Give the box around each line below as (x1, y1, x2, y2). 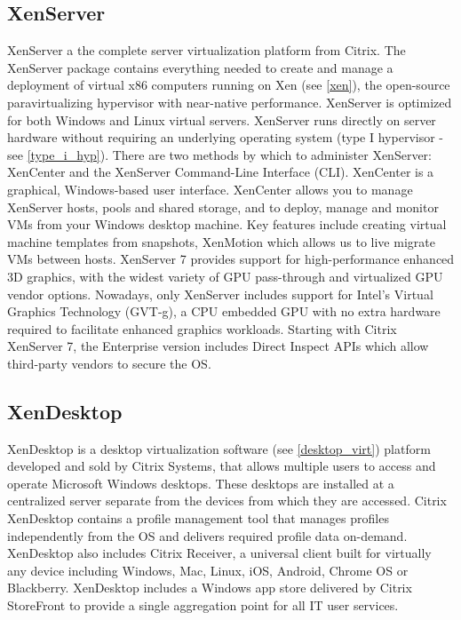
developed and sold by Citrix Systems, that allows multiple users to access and (7, 457, 436, 475)
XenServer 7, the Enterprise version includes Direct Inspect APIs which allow (7, 337, 429, 355)
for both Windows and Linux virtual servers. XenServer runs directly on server (7, 110, 436, 129)
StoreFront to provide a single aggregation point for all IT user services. (7, 596, 399, 615)
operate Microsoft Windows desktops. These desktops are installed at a (7, 473, 394, 492)
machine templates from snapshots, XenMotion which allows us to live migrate (7, 232, 435, 250)
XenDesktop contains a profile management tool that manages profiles (7, 509, 389, 528)
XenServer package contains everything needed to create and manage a (7, 58, 393, 76)
